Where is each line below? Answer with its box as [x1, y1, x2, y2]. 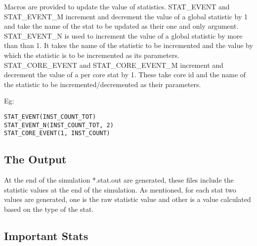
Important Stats [4, 228, 88, 243]
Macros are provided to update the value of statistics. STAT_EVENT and [4, 1, 230, 11]
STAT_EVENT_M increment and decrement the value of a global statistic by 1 [4, 11, 248, 21]
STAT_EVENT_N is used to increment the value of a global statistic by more [4, 30, 243, 41]
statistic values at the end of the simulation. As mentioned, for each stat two [4, 184, 236, 195]
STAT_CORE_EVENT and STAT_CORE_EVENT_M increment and [4, 59, 223, 70]
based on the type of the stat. [4, 203, 94, 214]
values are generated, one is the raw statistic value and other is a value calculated [4, 194, 251, 204]
